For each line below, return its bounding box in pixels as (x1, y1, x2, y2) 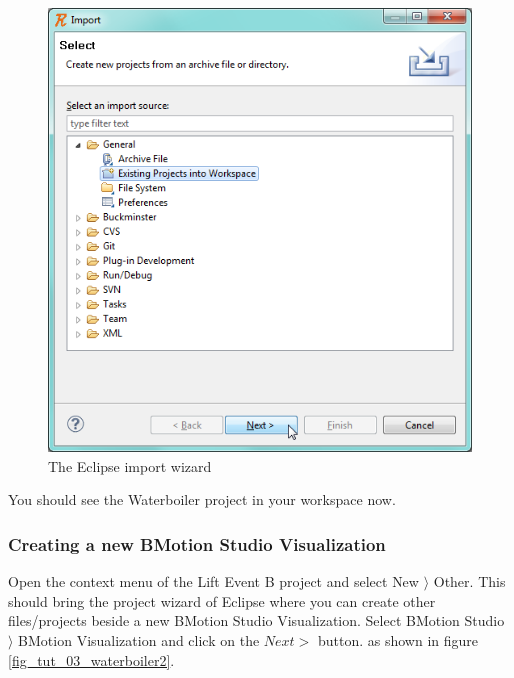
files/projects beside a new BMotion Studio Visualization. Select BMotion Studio (8, 610, 505, 631)
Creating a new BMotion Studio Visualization (8, 531, 386, 556)
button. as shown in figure (317, 629, 479, 650)
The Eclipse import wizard (48, 455, 212, 476)
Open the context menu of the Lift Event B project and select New (8, 571, 419, 592)
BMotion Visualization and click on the (18, 629, 260, 650)
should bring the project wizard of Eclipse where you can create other (8, 590, 436, 611)
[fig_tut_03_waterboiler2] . (8, 649, 175, 670)
